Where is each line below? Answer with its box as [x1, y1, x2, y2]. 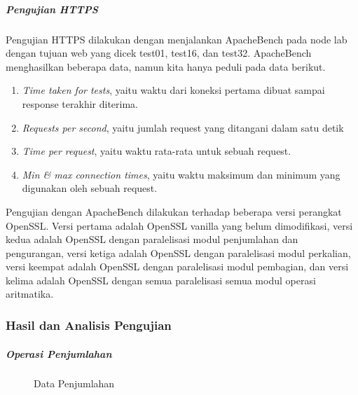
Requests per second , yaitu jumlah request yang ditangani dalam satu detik [22, 120, 344, 134]
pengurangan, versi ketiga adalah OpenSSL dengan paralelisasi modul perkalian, [6, 245, 351, 260]
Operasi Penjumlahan [6, 346, 112, 361]
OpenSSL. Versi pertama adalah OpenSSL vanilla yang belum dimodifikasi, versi [6, 218, 353, 233]
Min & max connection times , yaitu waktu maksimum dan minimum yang [22, 167, 340, 181]
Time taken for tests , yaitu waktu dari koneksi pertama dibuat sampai [22, 83, 325, 97]
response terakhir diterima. [22, 96, 139, 111]
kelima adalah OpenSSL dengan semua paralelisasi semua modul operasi [6, 272, 316, 287]
